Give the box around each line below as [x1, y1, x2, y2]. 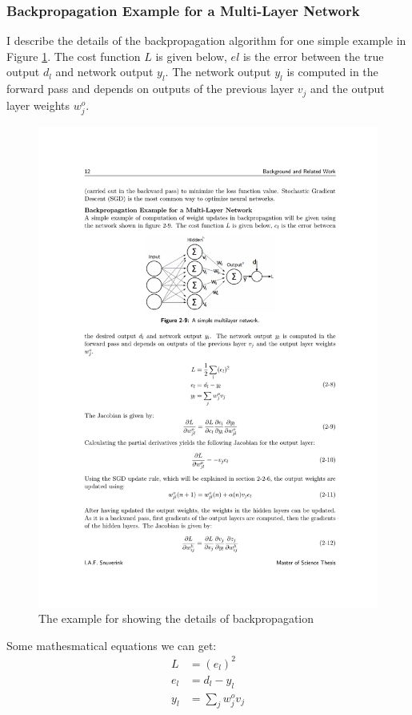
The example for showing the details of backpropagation [38, 610, 314, 627]
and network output [55, 63, 154, 80]
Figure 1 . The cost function [6, 47, 141, 64]
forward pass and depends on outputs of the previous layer [6, 80, 294, 97]
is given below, [155, 47, 227, 64]
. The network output [165, 63, 271, 80]
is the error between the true [242, 47, 384, 64]
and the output [310, 80, 385, 97]
